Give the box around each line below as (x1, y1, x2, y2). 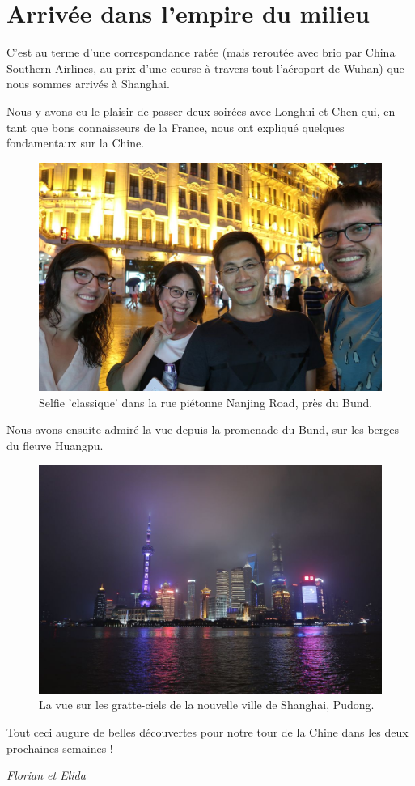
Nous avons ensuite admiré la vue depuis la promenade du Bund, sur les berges (6, 421, 400, 438)
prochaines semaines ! (6, 739, 113, 756)
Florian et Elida (6, 767, 86, 784)
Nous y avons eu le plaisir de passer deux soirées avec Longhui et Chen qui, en (6, 102, 396, 119)
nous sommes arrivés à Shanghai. (6, 75, 170, 92)
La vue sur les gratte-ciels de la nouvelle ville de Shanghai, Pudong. (39, 696, 375, 713)
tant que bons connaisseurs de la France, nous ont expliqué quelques (6, 118, 345, 135)
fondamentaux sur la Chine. (6, 134, 145, 151)
